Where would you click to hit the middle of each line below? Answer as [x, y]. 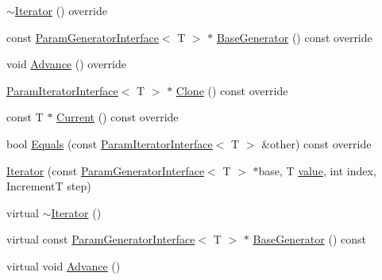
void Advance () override [66, 64]
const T [25, 117]
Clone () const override [232, 90]
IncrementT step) [49, 186]
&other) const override [316, 143]
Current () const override [118, 117]
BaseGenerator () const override [294, 37]
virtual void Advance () [64, 265]
